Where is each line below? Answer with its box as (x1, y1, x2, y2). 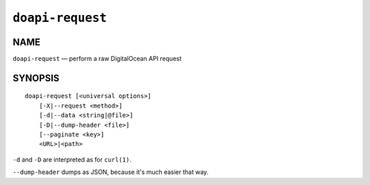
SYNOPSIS (12, 72, 60, 84)
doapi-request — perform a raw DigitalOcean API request (12, 55, 182, 63)
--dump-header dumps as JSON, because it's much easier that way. (12, 168, 209, 176)
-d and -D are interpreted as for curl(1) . (12, 155, 132, 164)
